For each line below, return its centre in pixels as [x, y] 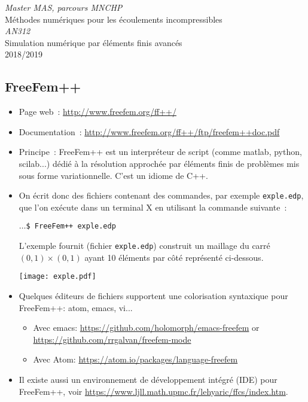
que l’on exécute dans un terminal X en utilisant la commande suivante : [153, 207]
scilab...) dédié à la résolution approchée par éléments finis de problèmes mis [159, 163]
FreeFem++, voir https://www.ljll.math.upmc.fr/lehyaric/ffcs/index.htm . [153, 391]
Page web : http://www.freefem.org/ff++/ [97, 112]
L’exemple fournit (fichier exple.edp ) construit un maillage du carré [144, 246]
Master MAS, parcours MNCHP [64, 7]
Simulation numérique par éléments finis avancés [94, 42]
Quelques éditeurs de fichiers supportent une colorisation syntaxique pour [153, 295]
